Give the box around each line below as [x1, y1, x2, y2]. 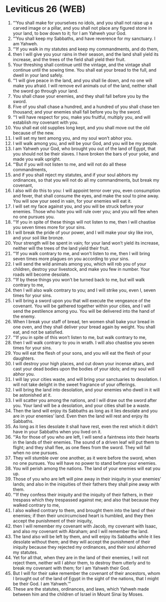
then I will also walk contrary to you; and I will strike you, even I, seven [12, 287, 156, 293]
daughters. [12, 355, 35, 361]
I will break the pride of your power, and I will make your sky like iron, [12, 229, 154, 235]
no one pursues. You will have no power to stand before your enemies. [12, 460, 157, 466]
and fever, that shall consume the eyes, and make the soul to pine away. [12, 192, 160, 198]
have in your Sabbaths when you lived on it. [12, 428, 102, 435]
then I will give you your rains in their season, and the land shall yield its [12, 51, 159, 57]
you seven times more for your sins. [12, 224, 86, 230]
